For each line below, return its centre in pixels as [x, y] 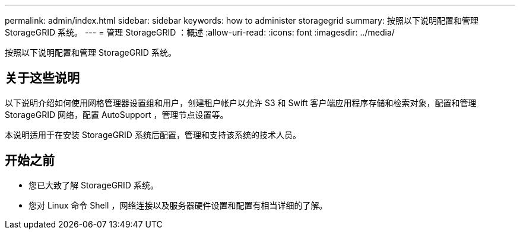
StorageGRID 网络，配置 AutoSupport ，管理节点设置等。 [117, 114]
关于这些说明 [42, 78]
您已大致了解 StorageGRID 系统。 [93, 185]
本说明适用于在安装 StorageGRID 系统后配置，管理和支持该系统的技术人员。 [153, 134]
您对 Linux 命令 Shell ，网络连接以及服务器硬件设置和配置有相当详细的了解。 [178, 205]
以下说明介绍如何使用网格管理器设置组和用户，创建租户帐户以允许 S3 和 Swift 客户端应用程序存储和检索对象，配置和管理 [241, 102]
